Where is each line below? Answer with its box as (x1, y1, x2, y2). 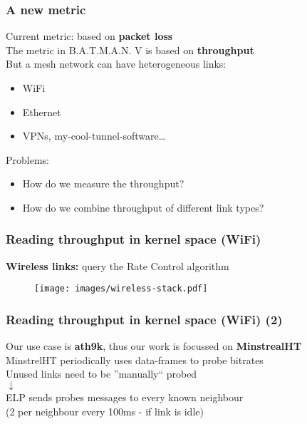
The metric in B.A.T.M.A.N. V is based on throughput (6, 42, 254, 57)
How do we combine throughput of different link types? (22, 200, 264, 214)
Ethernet (22, 104, 61, 119)
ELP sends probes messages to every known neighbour (6, 390, 244, 405)
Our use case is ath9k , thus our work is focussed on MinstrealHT (6, 338, 302, 353)
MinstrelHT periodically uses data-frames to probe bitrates (6, 352, 264, 367)
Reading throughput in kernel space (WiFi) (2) (6, 310, 283, 328)
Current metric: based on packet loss (6, 29, 173, 43)
